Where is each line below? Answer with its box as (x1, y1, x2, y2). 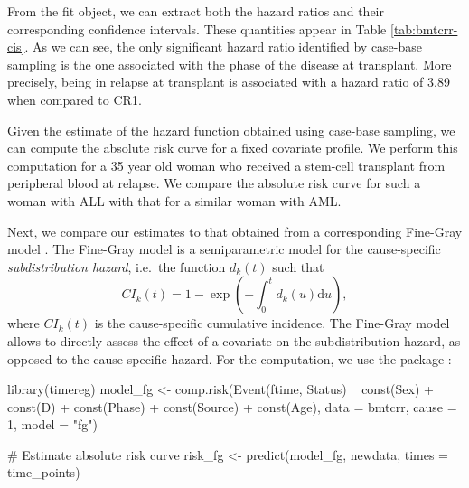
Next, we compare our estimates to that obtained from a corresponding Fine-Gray (7, 221, 463, 240)
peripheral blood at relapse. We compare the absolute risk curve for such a (7, 174, 421, 192)
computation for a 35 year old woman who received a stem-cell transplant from (7, 155, 446, 174)
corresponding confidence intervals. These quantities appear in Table (7, 19, 387, 38)
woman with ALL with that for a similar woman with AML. (7, 191, 342, 210)
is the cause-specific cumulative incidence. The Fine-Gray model (94, 314, 450, 333)
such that (272, 257, 324, 276)
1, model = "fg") (7, 415, 98, 434)
